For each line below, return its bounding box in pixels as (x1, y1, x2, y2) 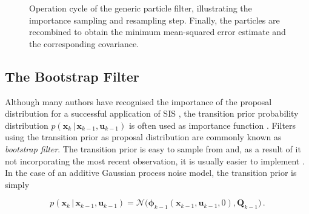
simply (5, 178, 30, 190)
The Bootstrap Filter (5, 66, 139, 85)
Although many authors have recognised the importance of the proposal (5, 95, 272, 108)
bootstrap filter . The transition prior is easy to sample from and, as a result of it (5, 142, 301, 155)
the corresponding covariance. (29, 37, 139, 50)
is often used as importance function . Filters (128, 118, 296, 131)
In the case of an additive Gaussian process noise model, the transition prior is (5, 166, 297, 179)
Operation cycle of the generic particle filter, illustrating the (29, 2, 252, 14)
